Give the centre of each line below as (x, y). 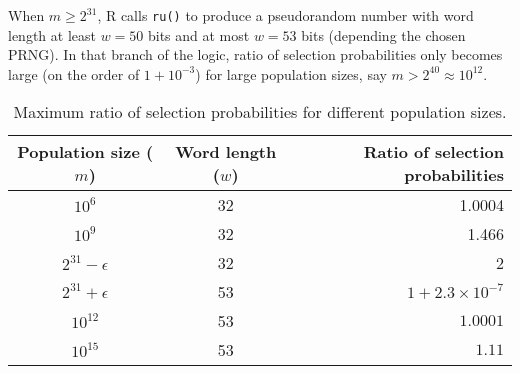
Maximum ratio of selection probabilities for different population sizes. (260, 112)
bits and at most (198, 34)
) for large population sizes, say (291, 73)
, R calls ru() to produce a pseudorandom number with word (285, 15)
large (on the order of (74, 73)
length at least (52, 34)
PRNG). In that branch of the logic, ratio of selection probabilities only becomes (255, 54)
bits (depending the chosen (383, 34)
